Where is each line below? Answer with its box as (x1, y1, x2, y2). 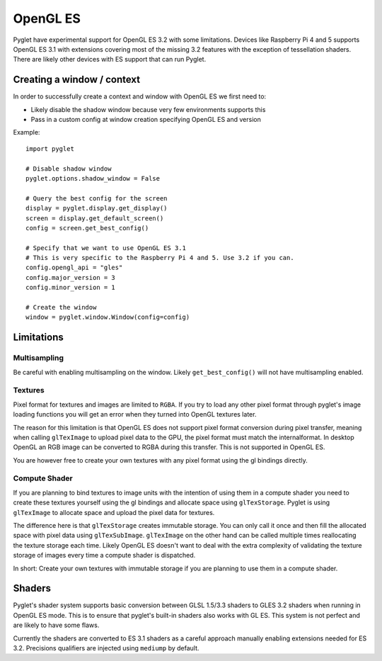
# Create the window (25, 303, 97, 312)
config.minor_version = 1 (25, 283, 116, 292)
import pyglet (25, 145, 74, 152)
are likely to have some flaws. (13, 621, 100, 630)
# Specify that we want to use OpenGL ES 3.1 (25, 244, 187, 252)
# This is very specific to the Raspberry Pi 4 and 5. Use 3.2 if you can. (25, 254, 294, 262)
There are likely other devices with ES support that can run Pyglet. (13, 55, 207, 64)
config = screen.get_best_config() (25, 224, 149, 232)
